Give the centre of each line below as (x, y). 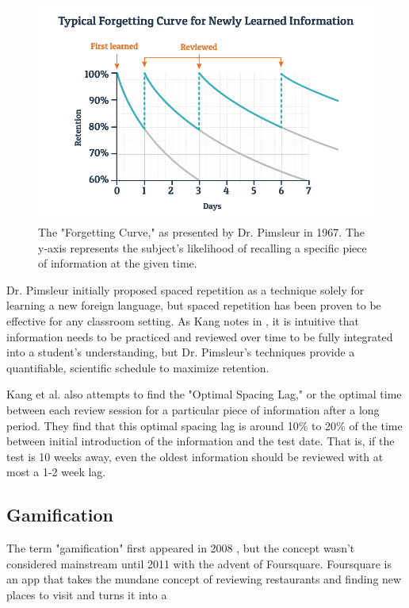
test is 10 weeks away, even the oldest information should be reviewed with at (195, 456)
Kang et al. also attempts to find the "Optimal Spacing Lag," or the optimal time (204, 394)
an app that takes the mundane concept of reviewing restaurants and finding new (204, 579)
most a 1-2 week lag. (56, 472)
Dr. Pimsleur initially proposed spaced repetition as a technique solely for (185, 289)
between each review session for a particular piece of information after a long (193, 409)
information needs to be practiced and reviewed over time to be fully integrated (200, 336)
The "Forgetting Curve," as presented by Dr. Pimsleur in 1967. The (202, 232)
